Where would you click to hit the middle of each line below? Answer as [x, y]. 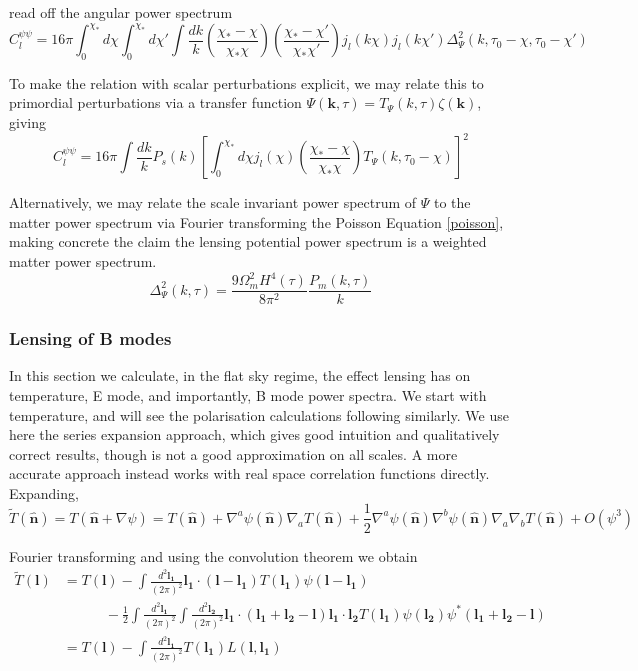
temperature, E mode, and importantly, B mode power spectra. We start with [248, 394]
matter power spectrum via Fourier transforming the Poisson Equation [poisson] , [256, 221]
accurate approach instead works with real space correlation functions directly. [249, 473]
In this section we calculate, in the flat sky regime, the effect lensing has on [240, 375]
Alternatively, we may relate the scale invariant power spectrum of [213, 202]
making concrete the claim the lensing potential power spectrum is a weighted [248, 241]
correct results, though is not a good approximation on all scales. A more [233, 453]
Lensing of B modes [90, 338]
